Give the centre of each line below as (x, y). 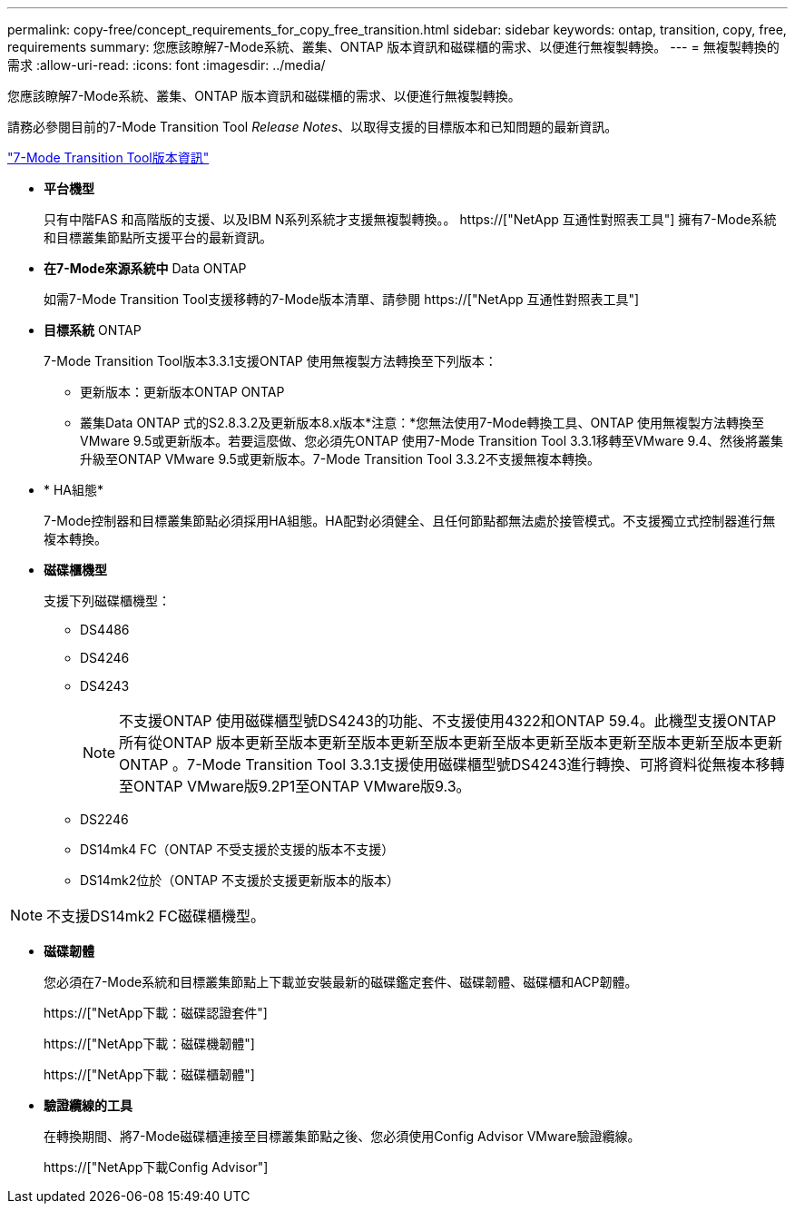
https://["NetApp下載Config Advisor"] (156, 1167)
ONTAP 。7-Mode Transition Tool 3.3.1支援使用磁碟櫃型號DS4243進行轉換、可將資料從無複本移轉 (452, 764)
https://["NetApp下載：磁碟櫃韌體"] (149, 1074)
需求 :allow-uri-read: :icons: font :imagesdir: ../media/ (167, 65)
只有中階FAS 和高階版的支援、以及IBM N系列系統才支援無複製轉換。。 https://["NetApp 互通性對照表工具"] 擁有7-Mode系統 (410, 219)
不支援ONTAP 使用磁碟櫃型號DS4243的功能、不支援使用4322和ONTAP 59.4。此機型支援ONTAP (448, 721)
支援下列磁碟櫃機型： (107, 601)
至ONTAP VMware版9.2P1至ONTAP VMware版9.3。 (295, 786)
